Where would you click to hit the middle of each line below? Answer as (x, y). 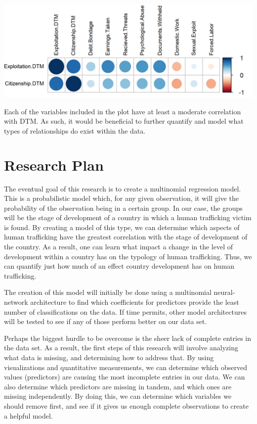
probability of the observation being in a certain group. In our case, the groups (123, 208)
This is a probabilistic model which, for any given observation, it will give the (121, 198)
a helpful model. (28, 415)
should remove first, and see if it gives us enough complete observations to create (126, 405)
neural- (224, 292)
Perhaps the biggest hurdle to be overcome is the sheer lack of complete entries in (128, 338)
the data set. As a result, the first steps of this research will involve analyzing (121, 348)
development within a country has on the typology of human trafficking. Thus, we (128, 256)
